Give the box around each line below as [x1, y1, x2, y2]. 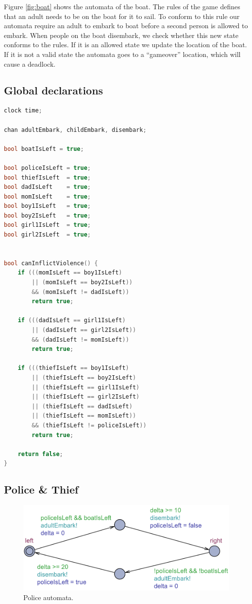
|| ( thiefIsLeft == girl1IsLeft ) [32, 384, 140, 391]
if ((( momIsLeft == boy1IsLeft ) [17, 269, 122, 276]
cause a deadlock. [4, 58, 56, 69]
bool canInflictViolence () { [4, 259, 98, 267]
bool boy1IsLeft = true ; [4, 202, 91, 210]
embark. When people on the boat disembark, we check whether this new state [4, 30, 238, 40]
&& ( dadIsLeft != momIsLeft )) [32, 336, 129, 343]
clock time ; [4, 107, 42, 114]
